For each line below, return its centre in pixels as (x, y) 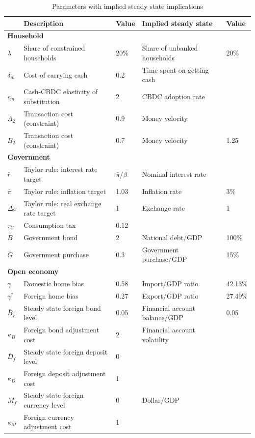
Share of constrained (54, 48)
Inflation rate (162, 191)
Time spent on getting (175, 69)
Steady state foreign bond (62, 308)
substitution (42, 101)
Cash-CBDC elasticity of (61, 92)
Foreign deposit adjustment (65, 373)
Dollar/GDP (161, 400)
